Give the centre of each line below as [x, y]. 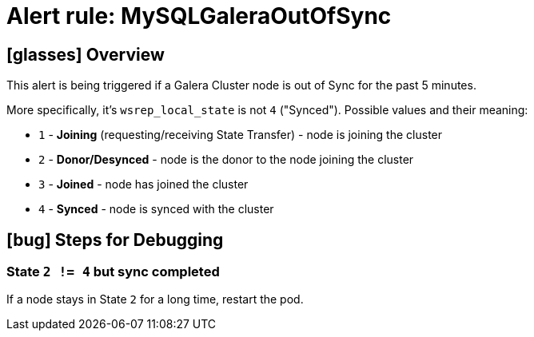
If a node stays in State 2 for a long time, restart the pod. [155, 299]
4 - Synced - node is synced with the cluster [156, 209]
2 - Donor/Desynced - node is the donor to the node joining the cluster [226, 160]
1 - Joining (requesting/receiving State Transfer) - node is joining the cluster [241, 135]
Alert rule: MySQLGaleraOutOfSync [199, 16]
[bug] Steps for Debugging [115, 240]
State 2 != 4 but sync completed [113, 272]
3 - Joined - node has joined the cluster [143, 184]
